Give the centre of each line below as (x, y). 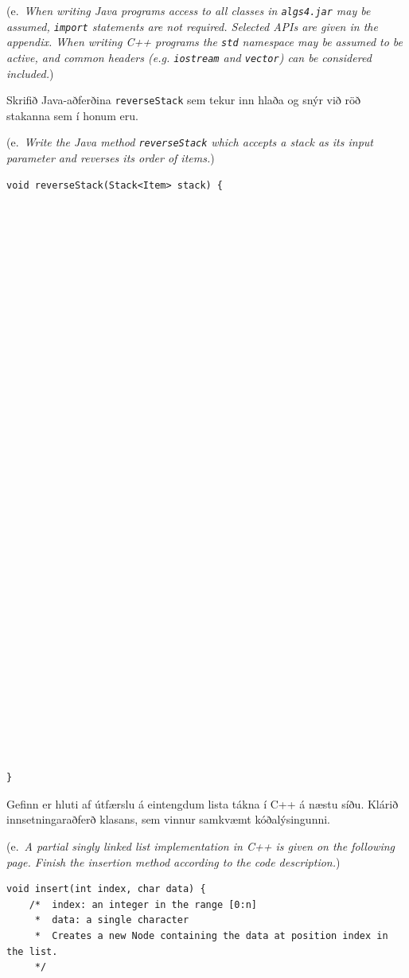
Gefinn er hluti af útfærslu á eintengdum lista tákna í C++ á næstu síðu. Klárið (203, 803)
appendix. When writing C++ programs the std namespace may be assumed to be (205, 42)
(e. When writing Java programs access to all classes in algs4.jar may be (189, 10)
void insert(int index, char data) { (106, 889)
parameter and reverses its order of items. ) (111, 158)
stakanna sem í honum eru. (72, 115)
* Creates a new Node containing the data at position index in (211, 936)
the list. (32, 951)
